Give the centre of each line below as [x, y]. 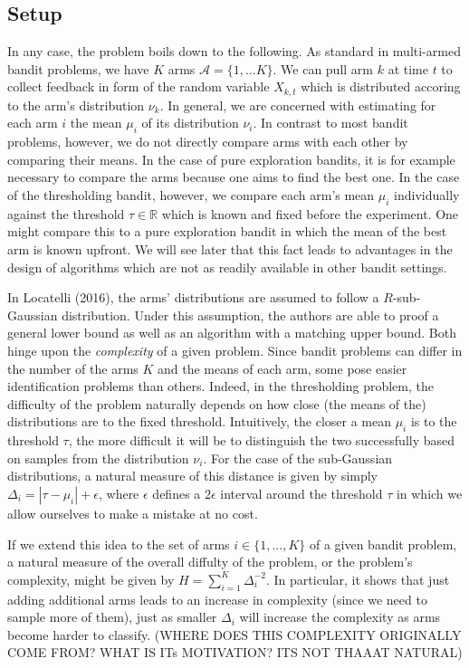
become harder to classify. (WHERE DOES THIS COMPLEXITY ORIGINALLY [234, 634]
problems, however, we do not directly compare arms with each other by [208, 142]
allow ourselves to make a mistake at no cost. [133, 513]
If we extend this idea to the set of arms [119, 544]
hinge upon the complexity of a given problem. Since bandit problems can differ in [235, 350]
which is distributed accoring [381, 86]
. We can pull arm [323, 68]
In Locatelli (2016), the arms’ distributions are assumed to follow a [193, 297]
